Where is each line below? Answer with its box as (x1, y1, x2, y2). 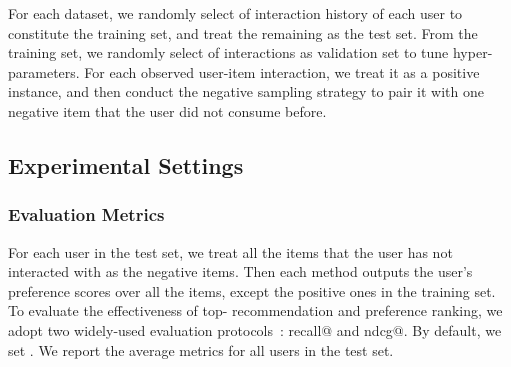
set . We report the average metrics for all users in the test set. (8, 339, 394, 360)
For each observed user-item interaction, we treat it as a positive (84, 61, 480, 82)
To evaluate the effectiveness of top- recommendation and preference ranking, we (8, 300, 503, 321)
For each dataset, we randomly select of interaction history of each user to (8, 3, 463, 23)
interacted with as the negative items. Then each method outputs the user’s (8, 261, 473, 282)
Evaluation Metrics (8, 202, 165, 227)
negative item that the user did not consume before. (8, 100, 327, 121)
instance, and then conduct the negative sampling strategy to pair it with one (8, 81, 484, 102)
